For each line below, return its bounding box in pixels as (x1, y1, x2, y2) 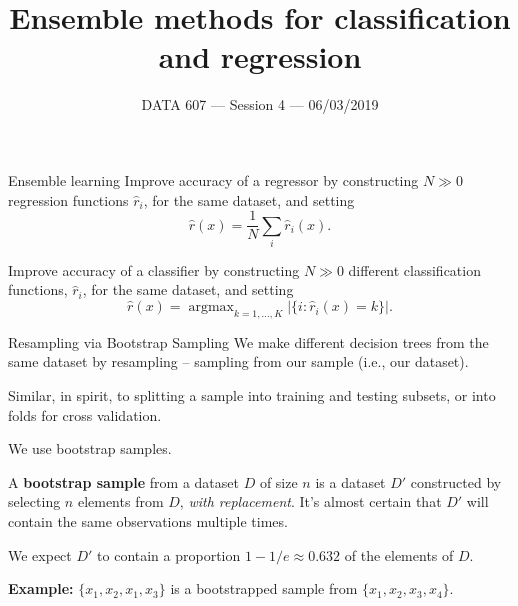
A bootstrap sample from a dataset (8, 471, 239, 492)
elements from (77, 491, 164, 512)
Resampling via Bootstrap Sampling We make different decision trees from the (8, 331, 489, 352)
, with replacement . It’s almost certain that (179, 491, 442, 512)
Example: (8, 578, 74, 599)
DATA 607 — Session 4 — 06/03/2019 (141, 94, 379, 115)
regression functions (8, 189, 129, 210)
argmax (188, 300, 234, 315)
